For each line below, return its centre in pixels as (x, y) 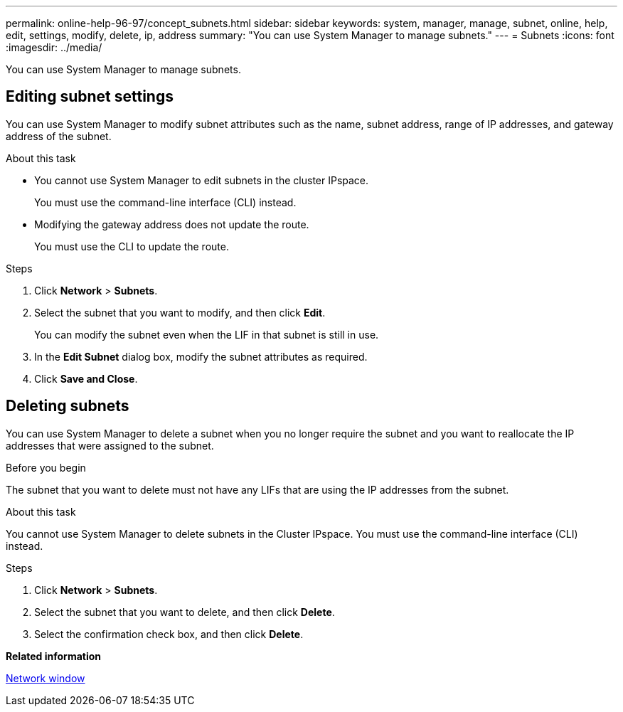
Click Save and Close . (86, 378)
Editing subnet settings (90, 97)
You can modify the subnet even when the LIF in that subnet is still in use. (207, 334)
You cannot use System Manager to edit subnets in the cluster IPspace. (202, 180)
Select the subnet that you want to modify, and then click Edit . (180, 312)
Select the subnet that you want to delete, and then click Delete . (185, 612)
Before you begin (46, 467)
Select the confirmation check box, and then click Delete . (169, 634)
